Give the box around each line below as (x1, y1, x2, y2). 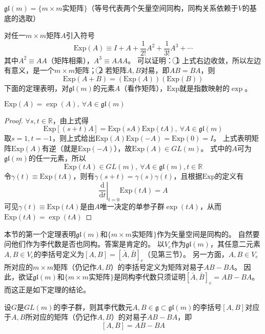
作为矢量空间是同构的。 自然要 (156, 228, 260, 239)
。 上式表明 (213, 133, 252, 143)
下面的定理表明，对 (4, 83, 69, 94)
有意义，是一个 (4, 65, 54, 76)
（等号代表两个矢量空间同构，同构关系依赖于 (87, 3, 238, 13)
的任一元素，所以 (28, 153, 86, 163)
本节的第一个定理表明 (4, 228, 76, 239)
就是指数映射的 (179, 83, 230, 94)
